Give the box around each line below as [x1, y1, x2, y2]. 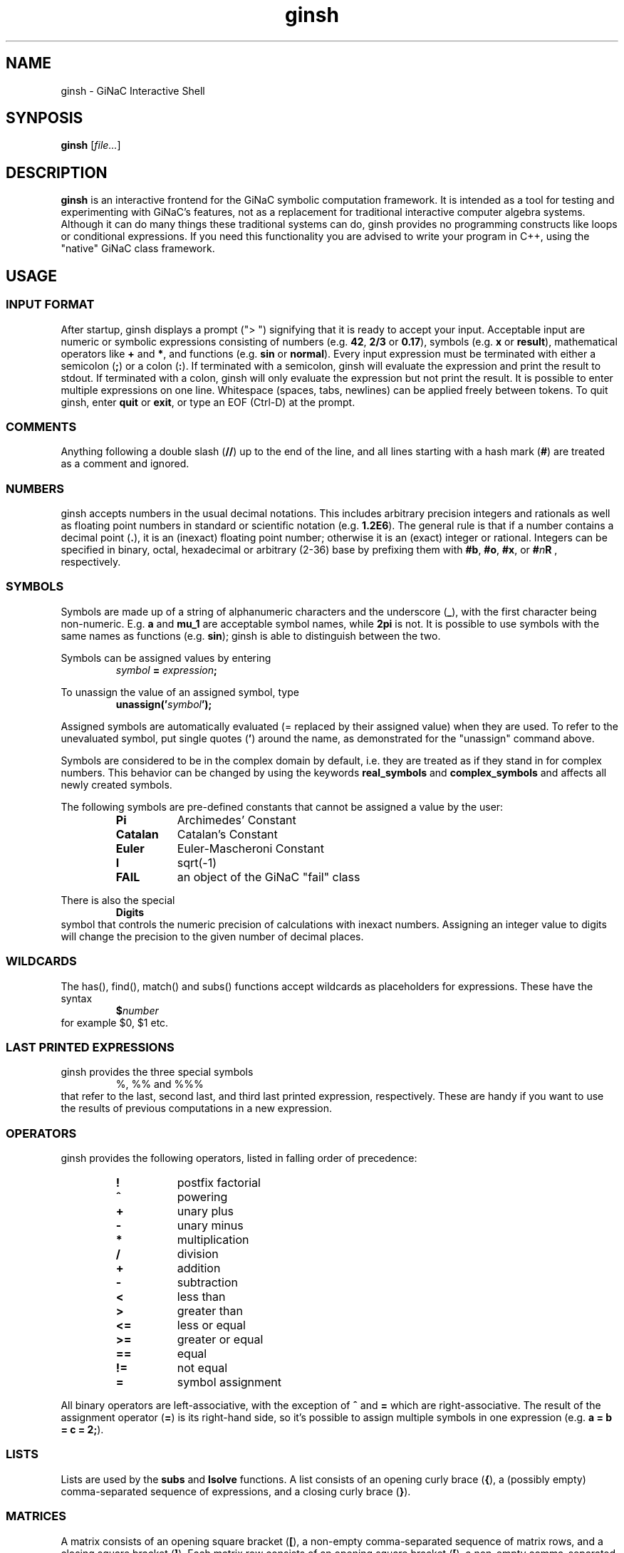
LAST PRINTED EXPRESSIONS [6, 1039, 175, 1054]
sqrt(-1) [177, 855, 217, 870]
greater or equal [177, 1332, 264, 1346]
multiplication [177, 1232, 249, 1247]
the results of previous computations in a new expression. [61, 1102, 332, 1115]
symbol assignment [177, 1375, 282, 1389]
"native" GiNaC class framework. [61, 242, 215, 255]
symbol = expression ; [115, 663, 217, 676]
